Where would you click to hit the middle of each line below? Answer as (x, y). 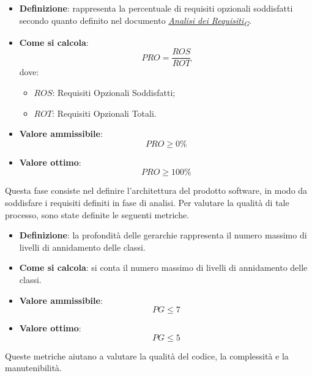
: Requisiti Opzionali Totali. (104, 113)
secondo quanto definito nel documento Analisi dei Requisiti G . (136, 21)
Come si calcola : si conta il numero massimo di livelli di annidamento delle (163, 267)
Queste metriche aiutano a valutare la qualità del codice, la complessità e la (147, 356)
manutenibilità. (33, 368)
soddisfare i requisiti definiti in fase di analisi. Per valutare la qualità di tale (147, 202)
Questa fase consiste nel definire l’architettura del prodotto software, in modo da (156, 190)
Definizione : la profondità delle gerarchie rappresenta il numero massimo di (163, 235)
